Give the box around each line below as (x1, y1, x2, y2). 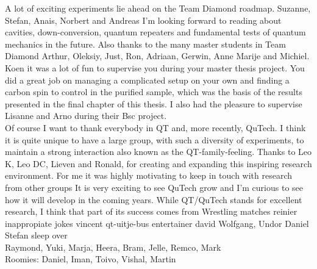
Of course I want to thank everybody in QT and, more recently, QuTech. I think (5, 121, 306, 134)
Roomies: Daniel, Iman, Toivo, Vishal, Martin (5, 253, 176, 265)
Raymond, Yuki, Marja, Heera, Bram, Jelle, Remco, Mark (5, 240, 221, 253)
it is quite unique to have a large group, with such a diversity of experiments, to (5, 133, 304, 146)
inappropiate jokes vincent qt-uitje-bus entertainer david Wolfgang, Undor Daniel (5, 217, 309, 229)
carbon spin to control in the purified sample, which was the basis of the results (5, 85, 302, 98)
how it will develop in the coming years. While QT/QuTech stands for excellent (5, 193, 302, 206)
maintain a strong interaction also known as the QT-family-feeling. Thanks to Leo (5, 145, 312, 158)
